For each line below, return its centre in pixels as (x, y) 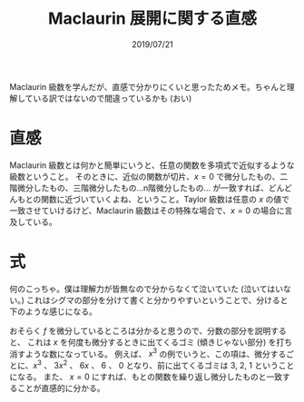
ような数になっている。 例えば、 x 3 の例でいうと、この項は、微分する (156, 353)
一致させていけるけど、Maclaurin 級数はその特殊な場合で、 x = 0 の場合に (147, 211)
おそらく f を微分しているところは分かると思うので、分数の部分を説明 (140, 330)
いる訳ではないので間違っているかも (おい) (113, 98)
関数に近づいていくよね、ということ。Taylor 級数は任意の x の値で (165, 199)
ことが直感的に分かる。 (61, 388)
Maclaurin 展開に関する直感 (152, 19)
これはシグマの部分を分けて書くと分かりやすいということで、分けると (157, 299)
